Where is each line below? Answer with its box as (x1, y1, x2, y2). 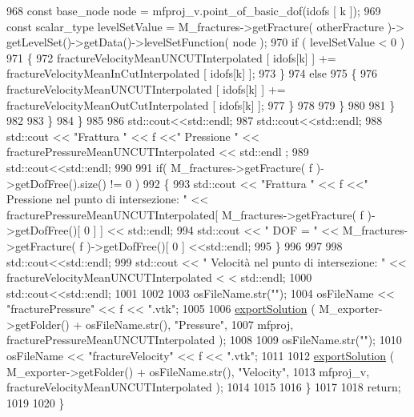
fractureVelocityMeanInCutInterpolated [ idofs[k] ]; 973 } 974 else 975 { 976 (6, 65, 378, 82)
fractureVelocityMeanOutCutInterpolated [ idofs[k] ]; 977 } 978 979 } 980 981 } (6, 96, 396, 113)
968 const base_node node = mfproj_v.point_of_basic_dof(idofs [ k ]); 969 (6, 2, 381, 18)
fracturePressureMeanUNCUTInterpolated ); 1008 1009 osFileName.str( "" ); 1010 (6, 331, 402, 348)
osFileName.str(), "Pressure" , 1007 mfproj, (86, 315, 294, 332)
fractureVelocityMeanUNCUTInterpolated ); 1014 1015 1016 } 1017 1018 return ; (6, 379, 401, 395)
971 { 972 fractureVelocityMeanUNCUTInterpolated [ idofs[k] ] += (6, 49, 336, 66)
